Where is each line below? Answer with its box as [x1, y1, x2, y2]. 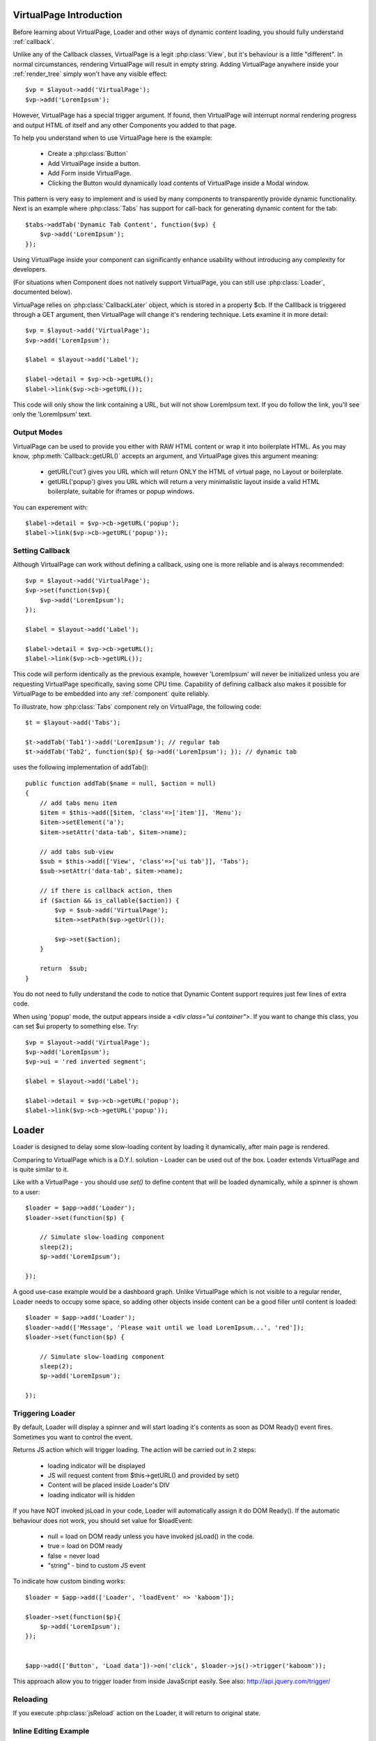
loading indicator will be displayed [47, 1461, 146, 1469]
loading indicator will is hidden [47, 1490, 135, 1499]
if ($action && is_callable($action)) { [39, 896, 180, 905]
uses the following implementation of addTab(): [13, 763, 149, 772]
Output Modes [13, 428, 63, 437]
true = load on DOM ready [47, 1542, 123, 1550]
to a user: [13, 1187, 40, 1196]
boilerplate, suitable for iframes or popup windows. [47, 487, 194, 496]
